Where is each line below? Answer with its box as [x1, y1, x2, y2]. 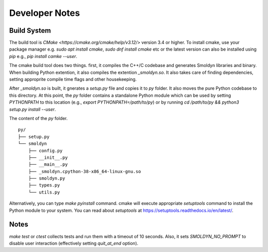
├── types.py [28, 183, 60, 188]
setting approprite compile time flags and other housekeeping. [9, 76, 137, 82]
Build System [9, 26, 51, 35]
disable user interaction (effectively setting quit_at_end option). [9, 240, 138, 246]
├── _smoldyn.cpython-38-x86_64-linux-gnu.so [28, 169, 141, 174]
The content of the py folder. [9, 115, 68, 121]
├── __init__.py [28, 154, 68, 160]
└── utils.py [28, 189, 60, 195]
